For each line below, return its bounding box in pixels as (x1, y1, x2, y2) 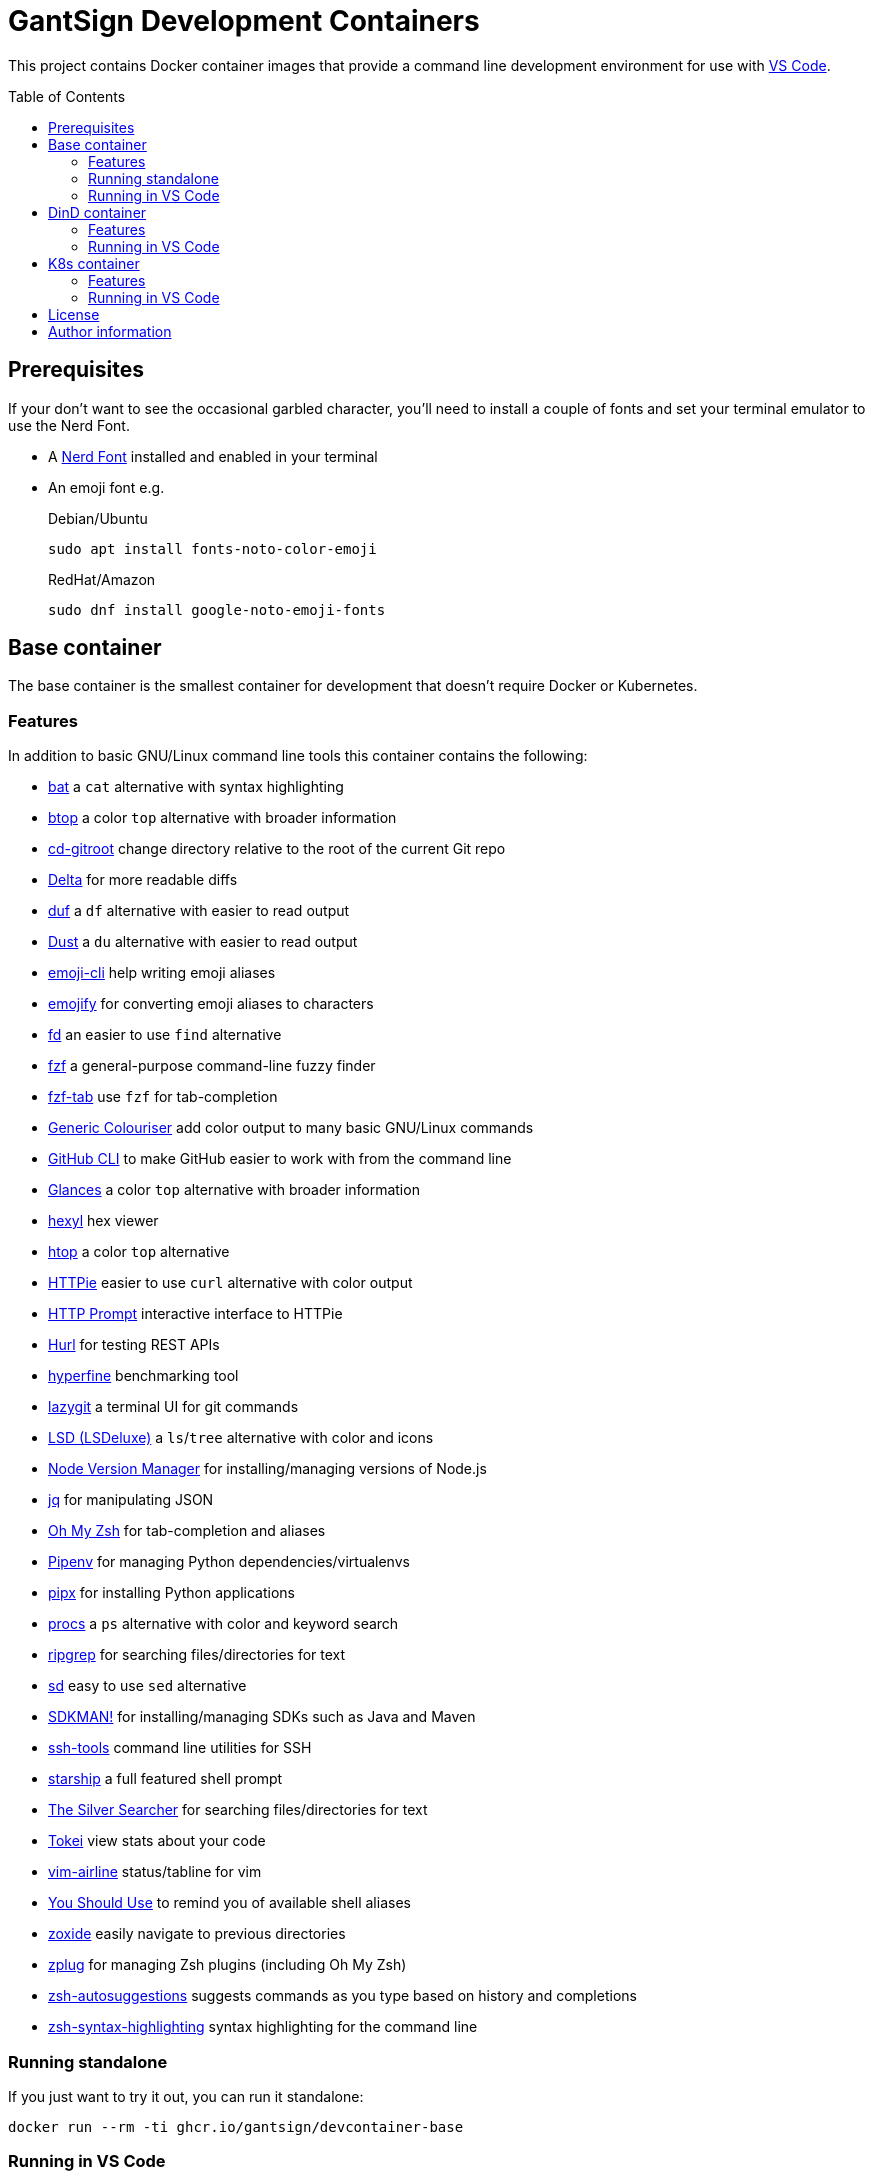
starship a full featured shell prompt (48, 1770, 283, 1788)
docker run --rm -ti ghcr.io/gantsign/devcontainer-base (8, 2118, 464, 2135)
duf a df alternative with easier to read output (48, 902, 350, 920)
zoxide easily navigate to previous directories (48, 1925, 346, 1943)
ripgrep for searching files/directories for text (48, 1646, 346, 1664)
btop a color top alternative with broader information (48, 809, 397, 827)
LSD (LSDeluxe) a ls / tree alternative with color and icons (48, 1429, 434, 1447)
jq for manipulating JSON (48, 1491, 214, 1509)
